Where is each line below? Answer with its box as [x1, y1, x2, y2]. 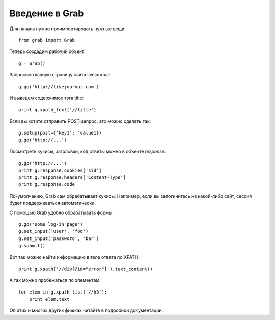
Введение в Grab [9, 8, 84, 19]
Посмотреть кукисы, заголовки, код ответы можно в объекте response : [9, 148, 166, 154]
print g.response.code [18, 181, 75, 188]
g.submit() [18, 243, 46, 249]
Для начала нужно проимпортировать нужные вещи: [9, 25, 126, 32]
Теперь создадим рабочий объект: [9, 48, 86, 55]
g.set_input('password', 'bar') [18, 235, 99, 242]
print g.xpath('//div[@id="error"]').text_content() [18, 265, 153, 272]
